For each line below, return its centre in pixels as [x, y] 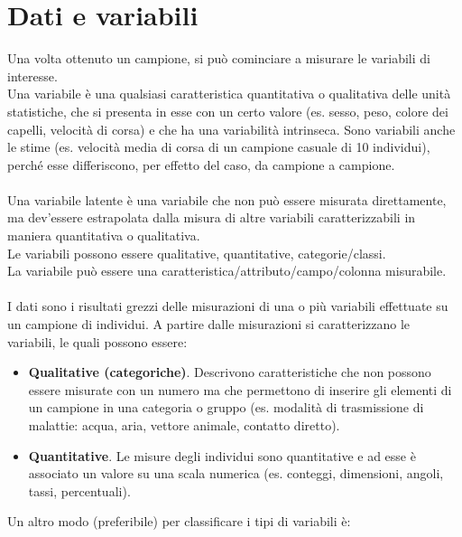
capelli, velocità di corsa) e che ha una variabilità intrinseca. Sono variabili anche [231, 129]
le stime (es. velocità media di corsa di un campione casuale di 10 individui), [219, 147]
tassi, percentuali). [79, 490]
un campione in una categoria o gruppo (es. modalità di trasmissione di [226, 407]
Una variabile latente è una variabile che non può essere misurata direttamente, [227, 199]
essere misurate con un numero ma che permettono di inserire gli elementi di [240, 389]
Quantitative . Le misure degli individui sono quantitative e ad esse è [222, 455]
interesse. [32, 75]
